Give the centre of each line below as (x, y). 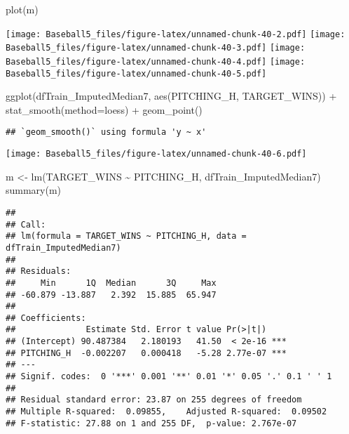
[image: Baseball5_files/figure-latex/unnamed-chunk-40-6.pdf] (156, 154)
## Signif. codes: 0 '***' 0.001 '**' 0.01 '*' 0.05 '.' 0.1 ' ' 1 (169, 377)
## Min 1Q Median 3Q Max (111, 283)
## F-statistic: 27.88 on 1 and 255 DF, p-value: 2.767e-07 (151, 423)
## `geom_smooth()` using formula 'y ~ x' (106, 132)
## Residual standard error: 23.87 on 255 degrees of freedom (154, 400)
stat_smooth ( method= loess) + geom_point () (104, 109)
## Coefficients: (46, 318)
